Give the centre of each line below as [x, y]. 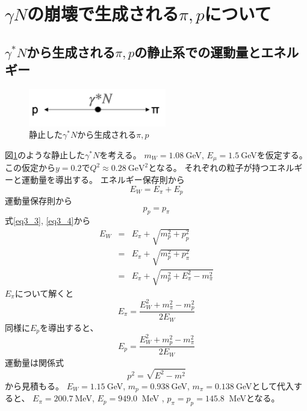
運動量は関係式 [34, 362]
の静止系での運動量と [198, 51]
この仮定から [30, 168]
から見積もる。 [34, 385]
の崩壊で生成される [103, 14]
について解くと [44, 293]
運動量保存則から [39, 201]
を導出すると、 [69, 327]
